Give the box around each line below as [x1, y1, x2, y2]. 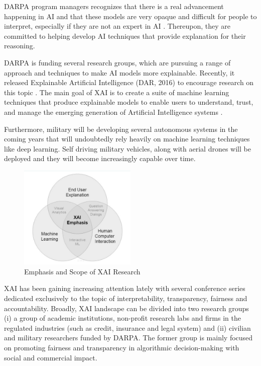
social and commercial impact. [4, 352, 97, 362]
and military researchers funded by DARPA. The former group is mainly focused [4, 332, 253, 343]
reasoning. [4, 40, 35, 51]
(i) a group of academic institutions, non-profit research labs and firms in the [4, 313, 241, 323]
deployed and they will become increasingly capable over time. [4, 153, 196, 164]
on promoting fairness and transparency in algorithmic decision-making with [4, 342, 239, 352]
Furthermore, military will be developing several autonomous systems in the [4, 123, 238, 134]
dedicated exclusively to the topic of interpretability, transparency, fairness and [4, 293, 247, 304]
